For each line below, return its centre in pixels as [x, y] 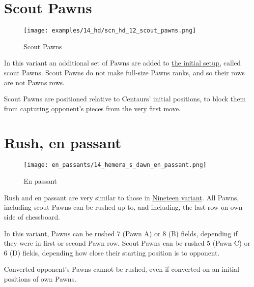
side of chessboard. [32, 216]
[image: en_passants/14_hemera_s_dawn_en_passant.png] [115, 165]
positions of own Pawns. [40, 278]
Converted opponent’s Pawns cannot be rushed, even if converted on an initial [122, 269]
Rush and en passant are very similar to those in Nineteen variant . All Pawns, [122, 197]
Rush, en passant [63, 142]
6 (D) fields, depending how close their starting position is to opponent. [112, 252]
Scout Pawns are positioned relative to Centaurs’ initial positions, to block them [125, 99]
